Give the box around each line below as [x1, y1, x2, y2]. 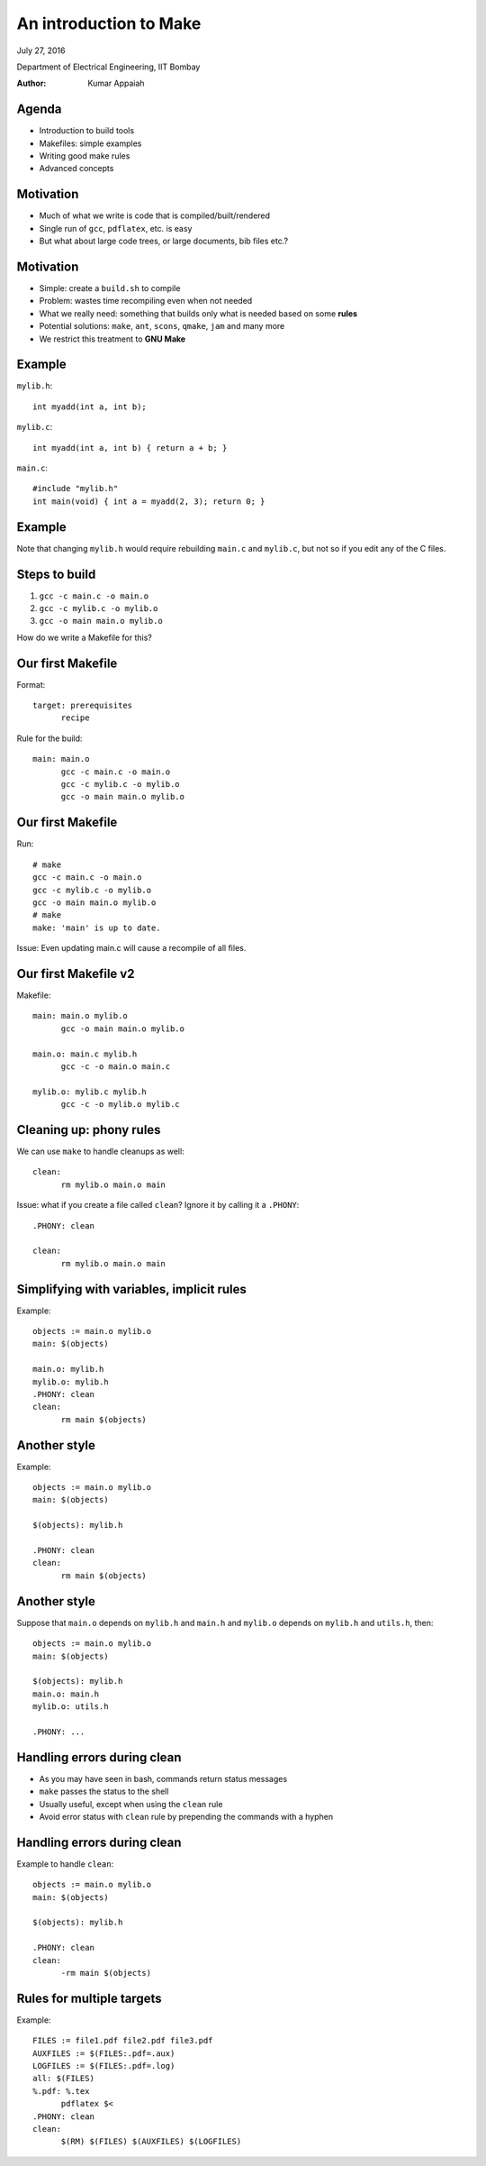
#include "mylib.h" [32, 483, 119, 494]
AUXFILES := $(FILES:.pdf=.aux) [32, 2048, 175, 2059]
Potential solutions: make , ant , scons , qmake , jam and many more [39, 321, 285, 332]
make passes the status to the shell [39, 1786, 169, 1797]
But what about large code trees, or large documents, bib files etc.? [39, 235, 288, 247]
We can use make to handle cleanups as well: [16, 1146, 184, 1157]
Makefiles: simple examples [39, 138, 142, 149]
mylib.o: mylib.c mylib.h [32, 1086, 148, 1097]
